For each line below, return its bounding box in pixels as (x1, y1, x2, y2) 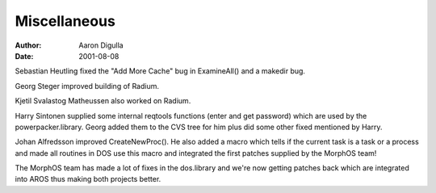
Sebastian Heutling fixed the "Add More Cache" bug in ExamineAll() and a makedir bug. (15, 66, 306, 76)
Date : (15, 51, 34, 61)
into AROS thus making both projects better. (15, 174, 161, 184)
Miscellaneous (15, 12, 116, 30)
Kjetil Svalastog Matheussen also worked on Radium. (15, 96, 191, 106)
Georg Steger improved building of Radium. (15, 81, 160, 90)
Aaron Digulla (78, 40, 124, 50)
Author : (15, 40, 42, 50)
